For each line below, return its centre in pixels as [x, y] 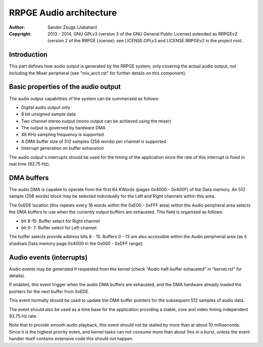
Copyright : [20, 34]
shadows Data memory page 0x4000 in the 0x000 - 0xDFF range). [76, 243]
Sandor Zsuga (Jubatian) [72, 27]
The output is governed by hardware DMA [63, 128]
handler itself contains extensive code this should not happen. [71, 339]
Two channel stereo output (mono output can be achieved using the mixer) [96, 121]
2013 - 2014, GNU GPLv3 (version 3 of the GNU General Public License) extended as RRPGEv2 [142, 34]
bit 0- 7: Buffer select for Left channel [59, 227]
